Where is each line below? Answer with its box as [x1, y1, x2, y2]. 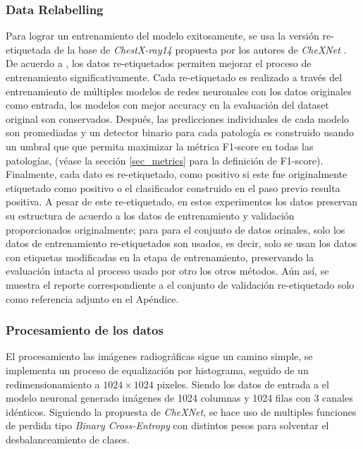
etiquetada [6, 42, 51, 56]
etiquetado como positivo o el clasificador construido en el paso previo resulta [6, 180, 340, 195]
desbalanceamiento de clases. [6, 431, 130, 446]
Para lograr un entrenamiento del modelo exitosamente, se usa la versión [6, 28, 319, 43]
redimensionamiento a [6, 376, 100, 391]
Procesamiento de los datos [6, 321, 164, 339]
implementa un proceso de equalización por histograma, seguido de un [6, 362, 309, 377]
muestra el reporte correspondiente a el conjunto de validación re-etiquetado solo [6, 277, 355, 292]
